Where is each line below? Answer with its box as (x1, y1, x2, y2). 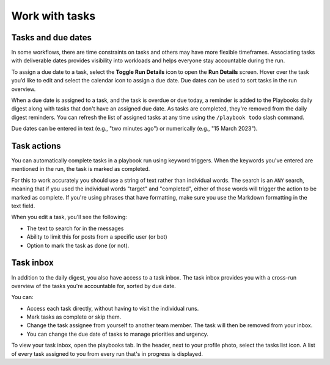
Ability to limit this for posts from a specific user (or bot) (26, 233, 167, 240)
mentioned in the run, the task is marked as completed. (11, 165, 150, 173)
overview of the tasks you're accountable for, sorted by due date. (11, 282, 177, 289)
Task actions (11, 141, 61, 151)
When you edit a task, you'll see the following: (11, 214, 128, 221)
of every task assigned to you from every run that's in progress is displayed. (11, 350, 204, 357)
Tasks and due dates (11, 32, 92, 43)
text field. (11, 202, 35, 210)
